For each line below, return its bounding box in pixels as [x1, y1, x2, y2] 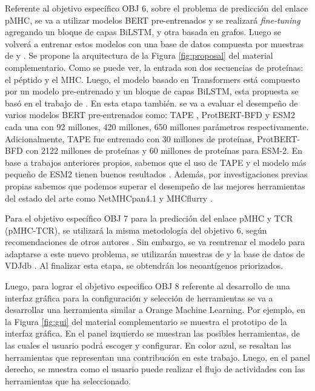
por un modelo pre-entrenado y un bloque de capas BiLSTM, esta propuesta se [5, 85, 299, 97]
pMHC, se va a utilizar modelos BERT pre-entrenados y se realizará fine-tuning [5, 13, 300, 26]
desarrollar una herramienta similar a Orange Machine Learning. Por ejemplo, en [5, 303, 305, 316]
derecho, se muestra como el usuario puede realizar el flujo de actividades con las [5, 363, 305, 375]
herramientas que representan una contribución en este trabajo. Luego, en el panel [5, 350, 310, 363]
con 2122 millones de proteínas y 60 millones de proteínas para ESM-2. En [25, 144, 303, 157]
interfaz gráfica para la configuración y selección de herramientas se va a [5, 291, 273, 304]
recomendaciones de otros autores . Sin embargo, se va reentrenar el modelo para [5, 235, 305, 248]
